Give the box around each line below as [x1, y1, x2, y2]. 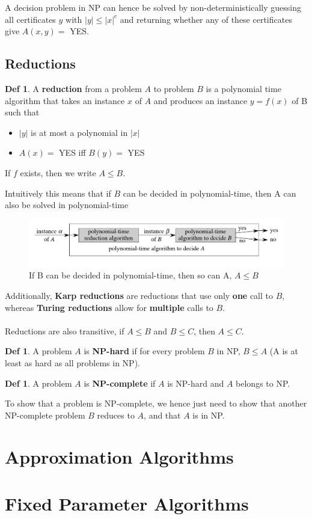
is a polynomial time [206, 82, 281, 94]
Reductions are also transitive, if [5, 324, 124, 337]
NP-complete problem [5, 408, 85, 421]
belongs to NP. [236, 376, 290, 389]
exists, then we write [20, 166, 96, 179]
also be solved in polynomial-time [5, 198, 129, 211]
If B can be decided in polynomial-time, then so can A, [29, 269, 232, 281]
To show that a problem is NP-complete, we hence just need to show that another [5, 397, 307, 410]
